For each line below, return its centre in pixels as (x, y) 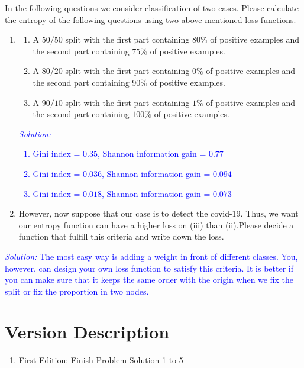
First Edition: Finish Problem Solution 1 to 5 (101, 360)
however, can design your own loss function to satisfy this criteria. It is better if (149, 268)
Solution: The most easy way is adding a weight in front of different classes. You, (151, 256)
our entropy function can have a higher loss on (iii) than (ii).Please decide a (156, 225)
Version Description (87, 332)
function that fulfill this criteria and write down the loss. (121, 236)
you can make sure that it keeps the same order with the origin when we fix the (149, 280)
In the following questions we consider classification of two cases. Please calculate (152, 8)
